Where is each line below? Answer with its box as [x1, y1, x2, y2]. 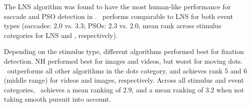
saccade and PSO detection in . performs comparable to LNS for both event [4, 11, 234, 21]
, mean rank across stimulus [138, 20, 221, 31]
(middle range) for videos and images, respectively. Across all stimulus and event [4, 75, 244, 85]
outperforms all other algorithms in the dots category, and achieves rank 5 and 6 [7, 65, 247, 75]
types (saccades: [4, 20, 51, 31]
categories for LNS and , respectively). [4, 30, 118, 40]
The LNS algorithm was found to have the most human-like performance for [4, 1, 231, 11]
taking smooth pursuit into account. [4, 94, 111, 104]
